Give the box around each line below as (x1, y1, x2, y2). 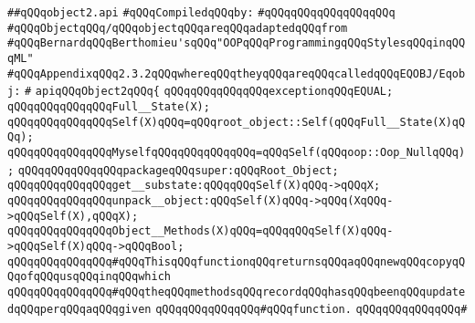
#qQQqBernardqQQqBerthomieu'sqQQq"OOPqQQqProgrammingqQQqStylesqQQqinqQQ (7, 36, 466, 50)
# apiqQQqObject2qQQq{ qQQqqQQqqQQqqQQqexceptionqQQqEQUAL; (25, 85, 394, 99)
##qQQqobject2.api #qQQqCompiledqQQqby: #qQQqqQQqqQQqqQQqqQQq (7, 6, 396, 19)
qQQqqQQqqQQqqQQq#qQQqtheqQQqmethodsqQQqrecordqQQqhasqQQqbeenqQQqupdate (7, 285, 466, 298)
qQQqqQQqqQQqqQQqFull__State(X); (7, 99, 210, 113)
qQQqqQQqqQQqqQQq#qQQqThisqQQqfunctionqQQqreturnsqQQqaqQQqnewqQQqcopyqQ (7, 255, 466, 268)
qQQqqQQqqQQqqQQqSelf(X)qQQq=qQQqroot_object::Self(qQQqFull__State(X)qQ (7, 115, 466, 129)
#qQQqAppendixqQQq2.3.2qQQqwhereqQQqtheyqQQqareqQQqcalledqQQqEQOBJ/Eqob (7, 67, 466, 80)
